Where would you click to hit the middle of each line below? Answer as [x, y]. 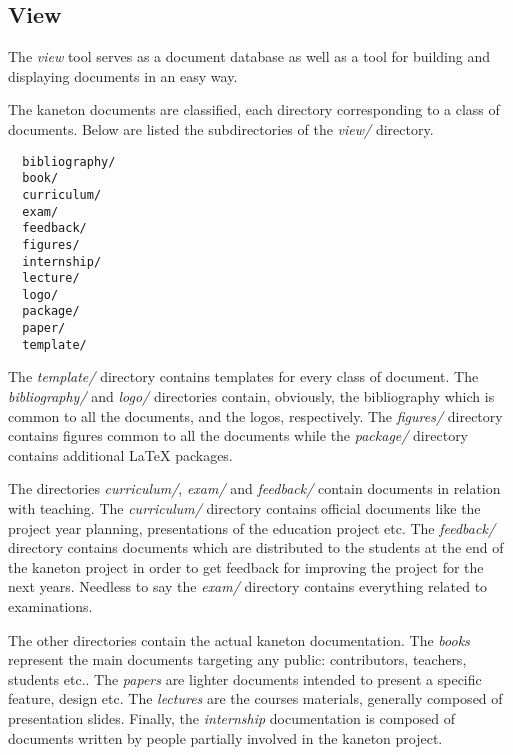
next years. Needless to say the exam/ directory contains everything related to [248, 586]
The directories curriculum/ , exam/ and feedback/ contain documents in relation [254, 488]
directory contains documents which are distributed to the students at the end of [256, 547]
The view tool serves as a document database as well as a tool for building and [249, 56]
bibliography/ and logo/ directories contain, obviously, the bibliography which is [251, 396]
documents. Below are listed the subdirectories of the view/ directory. [221, 128]
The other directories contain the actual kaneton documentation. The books [239, 639]
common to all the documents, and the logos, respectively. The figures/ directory [255, 415]
